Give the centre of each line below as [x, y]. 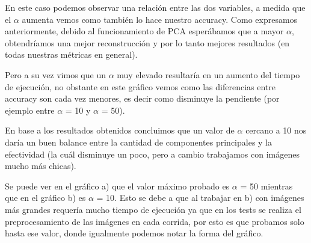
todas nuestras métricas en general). [71, 54]
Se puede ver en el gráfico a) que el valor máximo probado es [117, 186]
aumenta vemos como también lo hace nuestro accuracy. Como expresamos [160, 19]
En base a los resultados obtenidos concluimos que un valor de [120, 130]
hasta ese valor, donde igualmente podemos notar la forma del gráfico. [134, 233]
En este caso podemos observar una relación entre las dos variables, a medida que [155, 7]
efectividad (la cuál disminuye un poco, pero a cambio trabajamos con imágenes [152, 154]
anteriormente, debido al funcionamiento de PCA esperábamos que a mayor [144, 31]
